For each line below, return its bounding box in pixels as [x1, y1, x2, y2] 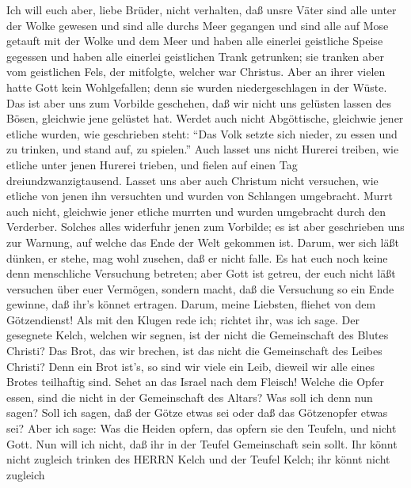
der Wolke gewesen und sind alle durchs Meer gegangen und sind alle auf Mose [6, 17, 389, 33]
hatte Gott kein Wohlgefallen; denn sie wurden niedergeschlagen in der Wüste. [6, 78, 387, 95]
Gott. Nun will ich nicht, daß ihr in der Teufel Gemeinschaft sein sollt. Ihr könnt [6, 435, 398, 452]
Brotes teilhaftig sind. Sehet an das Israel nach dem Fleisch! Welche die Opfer [6, 373, 384, 390]
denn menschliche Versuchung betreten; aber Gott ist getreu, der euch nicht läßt [6, 265, 396, 282]
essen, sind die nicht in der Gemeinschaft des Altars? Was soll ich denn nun [6, 388, 373, 405]
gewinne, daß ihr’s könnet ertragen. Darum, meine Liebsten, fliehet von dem [6, 296, 376, 312]
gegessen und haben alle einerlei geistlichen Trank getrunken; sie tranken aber [6, 47, 384, 64]
